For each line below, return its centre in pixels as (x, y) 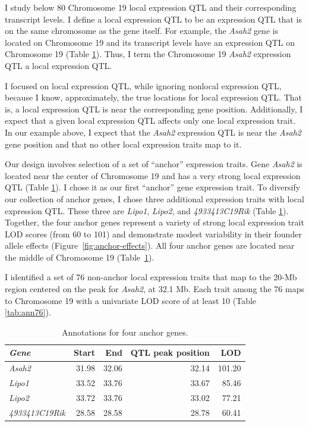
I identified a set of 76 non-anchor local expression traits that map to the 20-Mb (151, 277)
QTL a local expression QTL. (59, 65)
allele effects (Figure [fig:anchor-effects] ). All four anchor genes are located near (150, 245)
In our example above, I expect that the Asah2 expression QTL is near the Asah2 (153, 132)
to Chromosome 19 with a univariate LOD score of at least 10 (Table (131, 300)
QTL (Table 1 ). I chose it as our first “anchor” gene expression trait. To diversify (153, 187)
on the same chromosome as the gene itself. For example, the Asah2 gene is (142, 31)
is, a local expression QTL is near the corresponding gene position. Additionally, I (154, 109)
